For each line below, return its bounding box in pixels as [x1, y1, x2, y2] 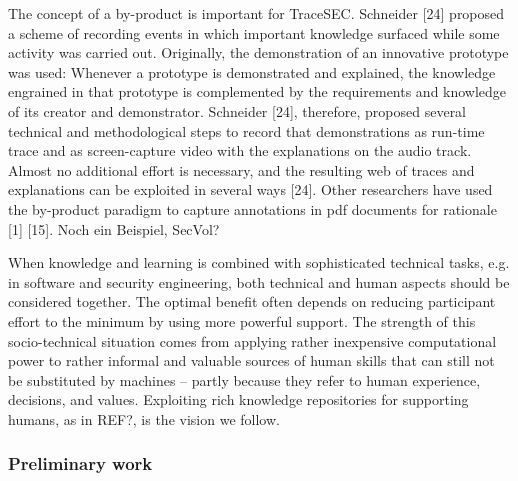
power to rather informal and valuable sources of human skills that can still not [8, 350, 495, 371]
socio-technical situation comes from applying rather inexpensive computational [8, 330, 497, 351]
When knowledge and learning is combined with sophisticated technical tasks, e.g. [8, 252, 510, 273]
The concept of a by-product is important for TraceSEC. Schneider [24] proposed [8, 3, 505, 23]
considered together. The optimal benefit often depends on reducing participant [8, 291, 496, 312]
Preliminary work [8, 451, 153, 476]
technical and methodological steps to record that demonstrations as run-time [8, 120, 485, 141]
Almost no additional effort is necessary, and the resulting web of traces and [8, 159, 475, 180]
